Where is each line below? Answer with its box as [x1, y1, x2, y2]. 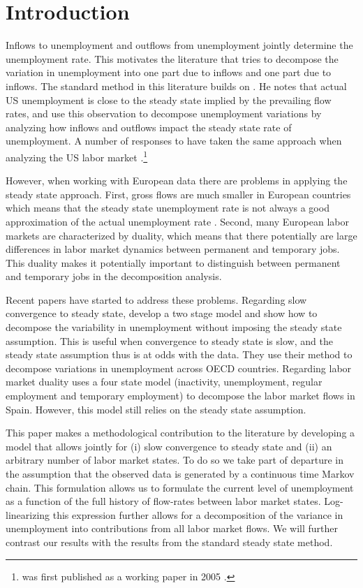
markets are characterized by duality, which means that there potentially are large [6, 228, 357, 242]
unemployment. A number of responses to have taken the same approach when [6, 133, 342, 148]
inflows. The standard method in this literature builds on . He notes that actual [6, 78, 347, 93]
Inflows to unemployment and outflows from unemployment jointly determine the [6, 38, 353, 52]
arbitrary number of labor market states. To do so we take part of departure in [6, 453, 343, 467]
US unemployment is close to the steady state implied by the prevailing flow [6, 92, 332, 107]
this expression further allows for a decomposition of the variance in [52, 507, 343, 522]
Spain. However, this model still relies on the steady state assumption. [6, 402, 306, 416]
